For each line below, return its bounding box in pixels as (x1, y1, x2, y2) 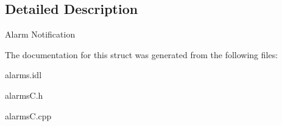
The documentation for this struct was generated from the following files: (5, 48, 278, 61)
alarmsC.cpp (5, 109, 52, 122)
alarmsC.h (5, 88, 43, 101)
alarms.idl (5, 68, 42, 81)
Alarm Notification (5, 28, 76, 41)
